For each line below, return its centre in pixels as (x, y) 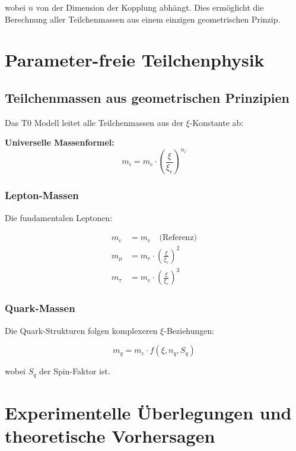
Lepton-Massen (42, 195)
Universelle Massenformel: (60, 142)
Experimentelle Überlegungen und (148, 412)
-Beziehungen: (189, 330)
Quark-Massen (40, 308)
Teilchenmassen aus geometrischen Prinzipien (147, 97)
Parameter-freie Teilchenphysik (135, 60)
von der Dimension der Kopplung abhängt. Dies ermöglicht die (150, 7)
